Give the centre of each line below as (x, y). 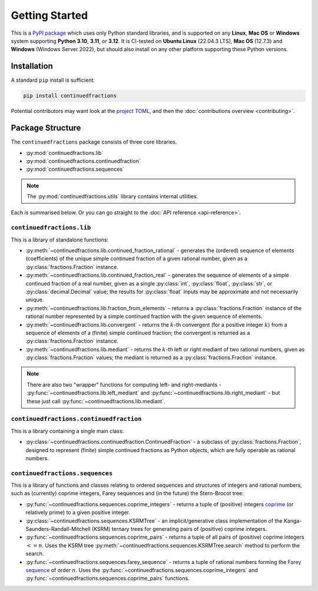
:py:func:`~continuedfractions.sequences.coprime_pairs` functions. (107, 578)
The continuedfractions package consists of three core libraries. (94, 142)
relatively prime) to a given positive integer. (78, 513)
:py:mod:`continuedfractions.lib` (64, 152)
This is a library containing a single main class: (67, 431)
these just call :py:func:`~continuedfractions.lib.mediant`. (96, 401)
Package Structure (46, 128)
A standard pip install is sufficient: (53, 80)
